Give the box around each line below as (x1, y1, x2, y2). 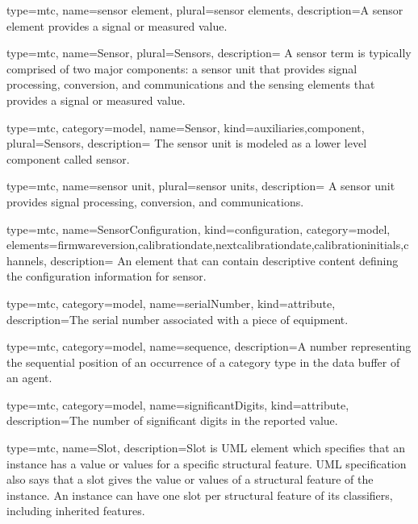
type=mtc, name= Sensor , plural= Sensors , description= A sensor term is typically (6, 44, 412, 61)
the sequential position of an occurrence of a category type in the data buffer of (6, 353, 400, 370)
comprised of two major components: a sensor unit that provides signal (6, 60, 357, 77)
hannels (6, 252, 44, 268)
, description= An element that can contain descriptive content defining (43, 252, 399, 268)
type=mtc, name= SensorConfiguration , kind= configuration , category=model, (6, 220, 391, 237)
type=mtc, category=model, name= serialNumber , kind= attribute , (6, 294, 336, 311)
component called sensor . (6, 150, 130, 167)
